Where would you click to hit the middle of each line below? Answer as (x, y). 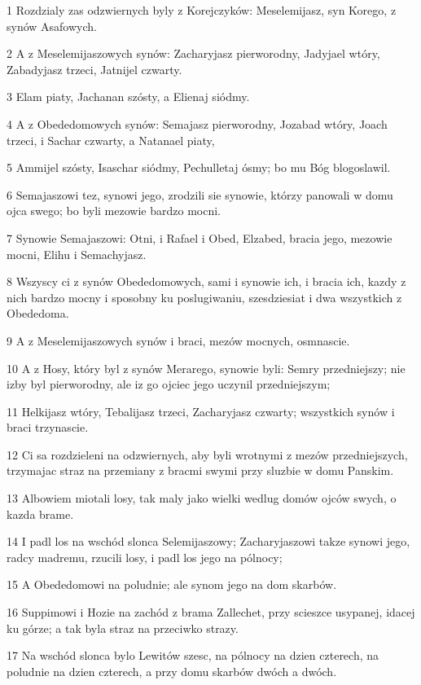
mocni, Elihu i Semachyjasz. (77, 254)
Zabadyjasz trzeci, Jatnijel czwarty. (94, 69)
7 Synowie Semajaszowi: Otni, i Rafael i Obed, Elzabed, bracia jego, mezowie (200, 237)
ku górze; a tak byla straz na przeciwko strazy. (123, 628)
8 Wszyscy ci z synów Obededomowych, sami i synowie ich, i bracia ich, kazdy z (206, 281)
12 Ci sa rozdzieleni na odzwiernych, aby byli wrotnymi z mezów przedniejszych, (207, 454)
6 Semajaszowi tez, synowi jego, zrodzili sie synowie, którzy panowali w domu (200, 194)
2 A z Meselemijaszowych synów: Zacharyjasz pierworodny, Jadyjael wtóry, (193, 53)
